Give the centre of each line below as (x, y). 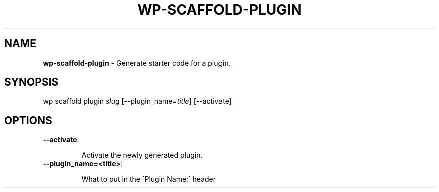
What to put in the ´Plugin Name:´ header (149, 179)
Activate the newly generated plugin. (142, 155)
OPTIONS (28, 120)
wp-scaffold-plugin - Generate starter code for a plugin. (137, 63)
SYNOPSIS (31, 82)
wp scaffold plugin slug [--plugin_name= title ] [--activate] (137, 101)
